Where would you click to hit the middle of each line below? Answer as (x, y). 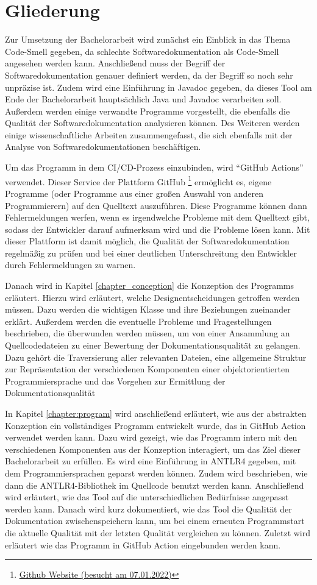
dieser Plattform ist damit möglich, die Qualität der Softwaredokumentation (147, 241)
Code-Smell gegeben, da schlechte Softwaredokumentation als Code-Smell (142, 51)
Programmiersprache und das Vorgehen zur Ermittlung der (115, 381)
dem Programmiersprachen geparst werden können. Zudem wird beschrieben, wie (156, 473)
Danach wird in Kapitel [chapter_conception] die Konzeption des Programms (150, 285)
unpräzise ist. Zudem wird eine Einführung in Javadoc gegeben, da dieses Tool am (158, 87)
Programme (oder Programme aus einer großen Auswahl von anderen (134, 193)
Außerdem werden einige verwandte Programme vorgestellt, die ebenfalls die (148, 111)
